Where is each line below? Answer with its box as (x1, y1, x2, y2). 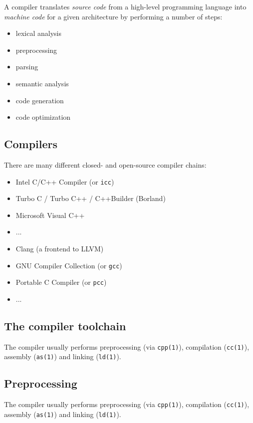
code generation (15, 95, 64, 105)
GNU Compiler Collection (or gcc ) (15, 260, 122, 270)
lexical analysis (15, 28, 61, 38)
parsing (15, 61, 38, 72)
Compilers (4, 136, 58, 152)
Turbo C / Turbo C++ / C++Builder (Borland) (15, 193, 166, 204)
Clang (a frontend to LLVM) (15, 243, 104, 253)
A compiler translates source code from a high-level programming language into (4, 1, 247, 11)
